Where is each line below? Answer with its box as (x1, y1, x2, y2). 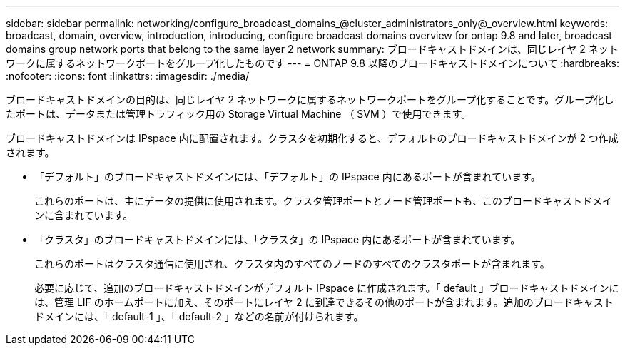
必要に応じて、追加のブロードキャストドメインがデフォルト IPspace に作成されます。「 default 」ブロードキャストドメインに (34, 282, 619, 294)
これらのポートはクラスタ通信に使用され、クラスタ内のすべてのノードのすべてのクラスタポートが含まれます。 (34, 258, 550, 270)
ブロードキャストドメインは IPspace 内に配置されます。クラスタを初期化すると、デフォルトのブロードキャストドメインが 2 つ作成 (6, 132, 619, 144)
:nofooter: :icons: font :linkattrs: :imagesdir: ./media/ (6, 70, 250, 82)
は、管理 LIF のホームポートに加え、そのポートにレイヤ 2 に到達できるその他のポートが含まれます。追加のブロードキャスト (34, 296, 614, 308)
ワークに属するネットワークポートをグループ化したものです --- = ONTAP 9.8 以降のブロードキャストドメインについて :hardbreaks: (6, 57, 620, 69)
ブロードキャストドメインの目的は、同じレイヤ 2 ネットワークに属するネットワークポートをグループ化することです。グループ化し (6, 93, 614, 106)
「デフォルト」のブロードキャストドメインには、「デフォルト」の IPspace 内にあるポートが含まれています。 (34, 171, 541, 183)
